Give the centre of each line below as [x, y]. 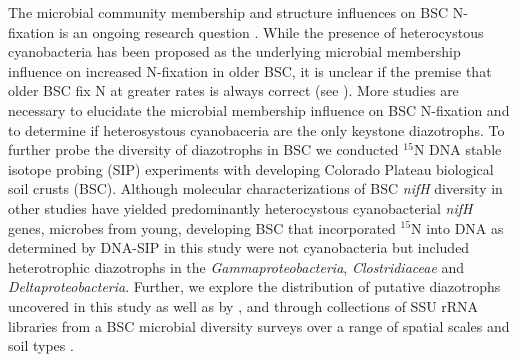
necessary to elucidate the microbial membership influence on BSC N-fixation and [259, 109]
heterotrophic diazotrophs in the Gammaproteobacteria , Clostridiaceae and [236, 266]
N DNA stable [457, 149]
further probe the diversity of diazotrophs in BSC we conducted [203, 149]
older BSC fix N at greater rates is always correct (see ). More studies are [233, 90]
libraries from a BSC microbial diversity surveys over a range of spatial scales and [259, 325]
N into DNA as [457, 227]
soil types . [41, 345]
